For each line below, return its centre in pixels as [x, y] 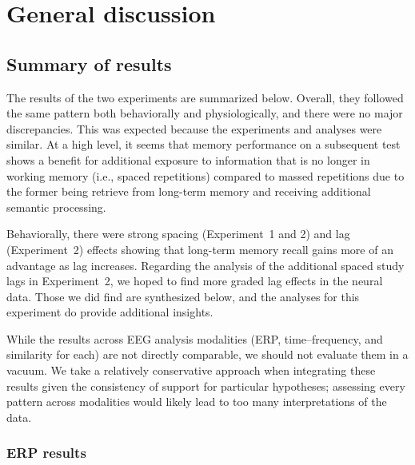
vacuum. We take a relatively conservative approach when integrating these [191, 370]
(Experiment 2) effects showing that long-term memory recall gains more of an [200, 249]
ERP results [46, 453]
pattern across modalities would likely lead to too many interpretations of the [197, 401]
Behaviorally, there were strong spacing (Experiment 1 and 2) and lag [178, 234]
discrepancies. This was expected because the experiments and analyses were [194, 128]
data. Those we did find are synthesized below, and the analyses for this [183, 296]
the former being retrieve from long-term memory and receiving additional [189, 191]
